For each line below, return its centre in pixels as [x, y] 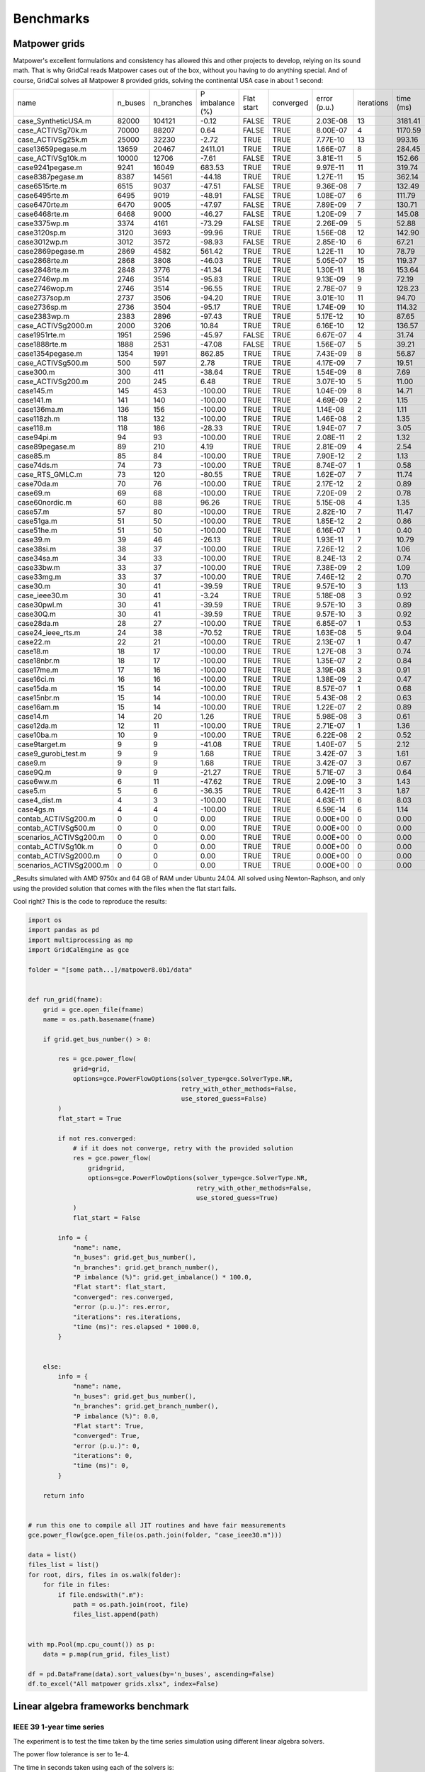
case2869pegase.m [51, 252]
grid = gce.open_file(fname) [93, 1009]
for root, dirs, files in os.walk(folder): [105, 1575]
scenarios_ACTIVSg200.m [61, 838]
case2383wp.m [44, 317]
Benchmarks [51, 18]
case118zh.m [39, 419]
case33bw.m [39, 568]
